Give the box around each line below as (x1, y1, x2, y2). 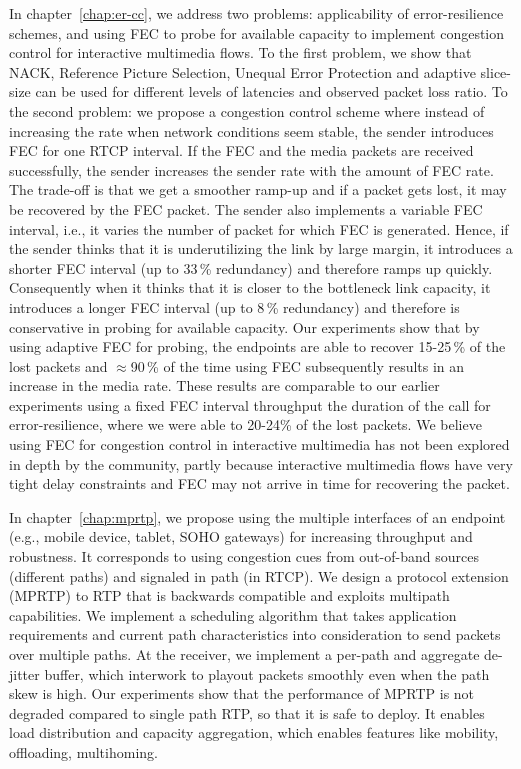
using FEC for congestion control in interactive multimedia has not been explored (9, 434, 510, 455)
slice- (480, 61, 511, 82)
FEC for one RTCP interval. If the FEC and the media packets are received (9, 140, 474, 161)
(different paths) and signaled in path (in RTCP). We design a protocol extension (9, 565, 509, 586)
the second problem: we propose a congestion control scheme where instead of (9, 100, 485, 121)
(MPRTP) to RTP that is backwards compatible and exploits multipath (9, 585, 450, 606)
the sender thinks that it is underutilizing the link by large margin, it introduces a (9, 238, 513, 259)
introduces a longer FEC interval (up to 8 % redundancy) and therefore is (9, 296, 460, 317)
